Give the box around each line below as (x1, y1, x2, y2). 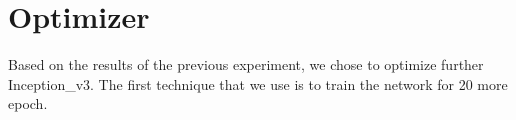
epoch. (8, 93, 48, 114)
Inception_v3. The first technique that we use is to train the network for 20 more (8, 73, 508, 94)
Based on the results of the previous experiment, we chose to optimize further (8, 54, 484, 75)
